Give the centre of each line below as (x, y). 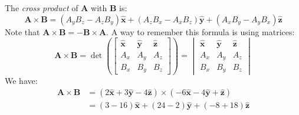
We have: (21, 80)
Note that (22, 31)
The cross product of (42, 8)
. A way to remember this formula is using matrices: (201, 31)
